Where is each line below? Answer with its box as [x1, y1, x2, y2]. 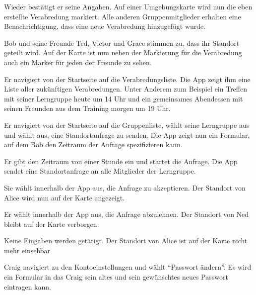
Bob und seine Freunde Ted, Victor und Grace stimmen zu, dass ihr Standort [4, 37, 240, 48]
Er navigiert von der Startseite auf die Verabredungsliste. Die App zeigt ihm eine [4, 74, 251, 84]
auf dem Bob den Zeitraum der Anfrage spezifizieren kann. [4, 139, 183, 150]
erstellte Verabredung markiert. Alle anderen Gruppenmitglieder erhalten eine [4, 11, 241, 21]
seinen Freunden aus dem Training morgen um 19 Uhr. [4, 103, 171, 113]
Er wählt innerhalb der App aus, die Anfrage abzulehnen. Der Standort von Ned [4, 209, 249, 219]
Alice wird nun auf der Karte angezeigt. [4, 192, 125, 202]
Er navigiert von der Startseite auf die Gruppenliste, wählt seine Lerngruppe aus [4, 119, 250, 130]
